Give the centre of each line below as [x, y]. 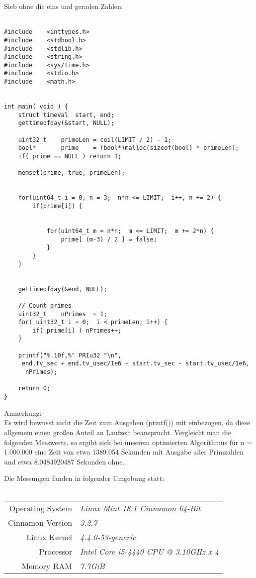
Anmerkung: [23, 412]
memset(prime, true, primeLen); [72, 173]
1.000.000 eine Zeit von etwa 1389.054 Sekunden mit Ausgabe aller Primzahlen [124, 452]
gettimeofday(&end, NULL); [63, 289]
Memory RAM [47, 566]
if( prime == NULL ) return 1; [70, 157]
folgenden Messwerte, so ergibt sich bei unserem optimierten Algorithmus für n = [128, 442]
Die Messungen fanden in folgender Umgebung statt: [84, 478]
